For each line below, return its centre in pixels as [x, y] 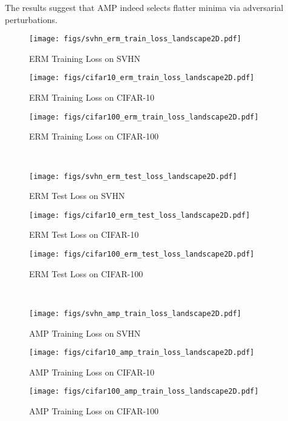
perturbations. [31, 19]
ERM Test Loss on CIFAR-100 [86, 273]
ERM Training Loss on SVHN [85, 58]
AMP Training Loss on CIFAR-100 [94, 411]
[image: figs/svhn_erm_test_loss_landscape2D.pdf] [133, 176]
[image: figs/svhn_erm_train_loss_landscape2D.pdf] [135, 39]
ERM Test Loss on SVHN [77, 196]
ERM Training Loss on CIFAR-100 [94, 136]
